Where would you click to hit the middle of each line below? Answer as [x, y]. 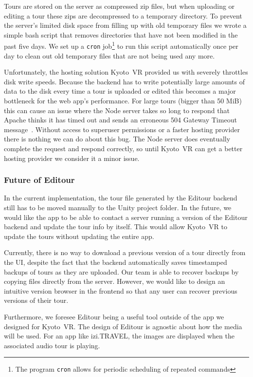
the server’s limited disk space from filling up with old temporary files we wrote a [125, 25]
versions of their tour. [36, 300]
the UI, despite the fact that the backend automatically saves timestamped [116, 262]
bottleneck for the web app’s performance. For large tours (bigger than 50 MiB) [123, 101]
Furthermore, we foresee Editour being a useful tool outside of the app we [114, 316]
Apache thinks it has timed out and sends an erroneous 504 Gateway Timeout [120, 120]
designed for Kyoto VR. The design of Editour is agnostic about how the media [123, 326]
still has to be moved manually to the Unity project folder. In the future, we [118, 208]
